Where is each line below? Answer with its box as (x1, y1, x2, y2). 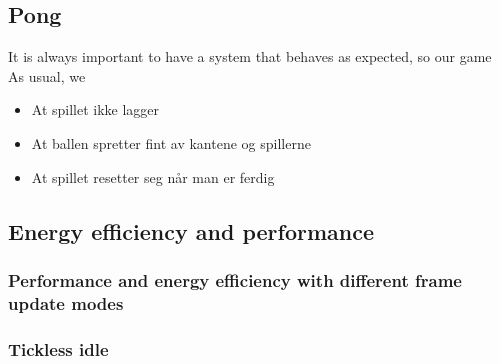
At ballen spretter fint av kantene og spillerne (31, 132, 311, 153)
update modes (8, 290, 124, 315)
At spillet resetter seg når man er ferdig (31, 166, 275, 187)
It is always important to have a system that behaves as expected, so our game (8, 46, 492, 67)
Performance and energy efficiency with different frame (8, 267, 462, 292)
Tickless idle (8, 336, 109, 361)
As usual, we (8, 65, 86, 86)
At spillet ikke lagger (31, 99, 160, 120)
